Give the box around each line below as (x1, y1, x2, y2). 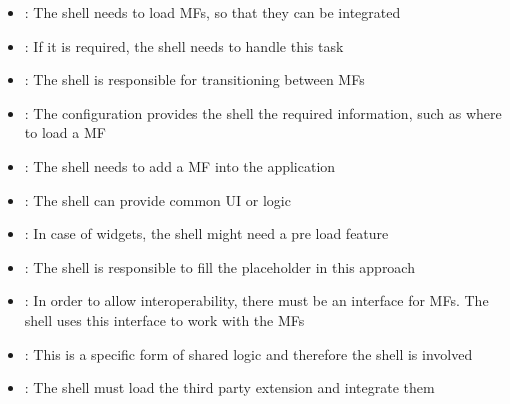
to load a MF (24, 122, 106, 143)
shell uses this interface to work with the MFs (24, 309, 305, 330)
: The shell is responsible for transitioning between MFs (24, 69, 365, 90)
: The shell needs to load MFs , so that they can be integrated (24, 2, 401, 22)
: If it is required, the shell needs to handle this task (24, 35, 344, 56)
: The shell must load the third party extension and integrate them (24, 377, 435, 398)
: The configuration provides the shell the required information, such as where (24, 102, 502, 123)
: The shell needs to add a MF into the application (24, 155, 336, 176)
